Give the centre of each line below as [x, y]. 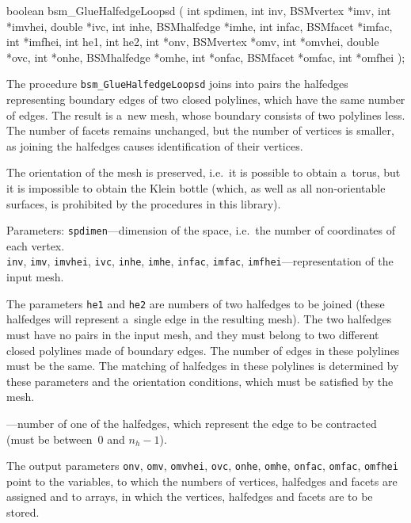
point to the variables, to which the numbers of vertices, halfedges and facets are [202, 481]
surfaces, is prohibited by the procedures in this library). [144, 203]
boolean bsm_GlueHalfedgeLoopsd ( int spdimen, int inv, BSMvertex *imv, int [199, 10]
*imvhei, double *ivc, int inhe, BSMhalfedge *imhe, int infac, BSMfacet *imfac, [200, 26]
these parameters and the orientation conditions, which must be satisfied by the [200, 381]
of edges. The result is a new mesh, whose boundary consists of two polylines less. [206, 115]
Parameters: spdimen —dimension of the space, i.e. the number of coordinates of [201, 230]
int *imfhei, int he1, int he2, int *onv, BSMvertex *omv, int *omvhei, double [193, 42]
